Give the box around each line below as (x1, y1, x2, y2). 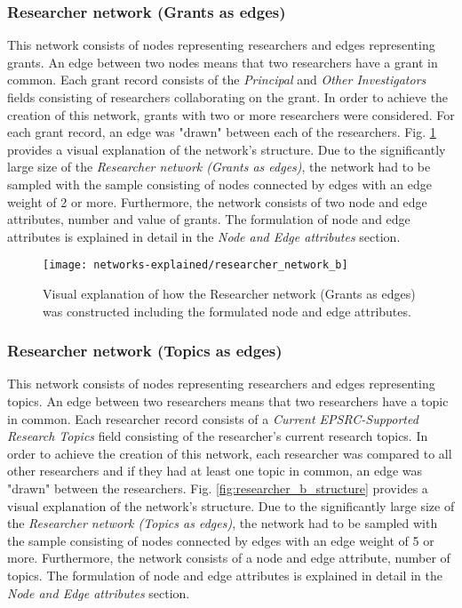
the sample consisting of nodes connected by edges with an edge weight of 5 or (7, 531, 434, 549)
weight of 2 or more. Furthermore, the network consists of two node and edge (7, 192, 427, 211)
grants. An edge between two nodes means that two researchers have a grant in (7, 52, 438, 71)
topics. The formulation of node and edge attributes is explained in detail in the (7, 565, 442, 584)
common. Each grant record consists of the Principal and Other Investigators (7, 70, 426, 89)
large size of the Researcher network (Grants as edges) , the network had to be (7, 157, 431, 176)
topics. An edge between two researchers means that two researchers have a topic (7, 392, 449, 410)
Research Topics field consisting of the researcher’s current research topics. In (7, 427, 428, 445)
